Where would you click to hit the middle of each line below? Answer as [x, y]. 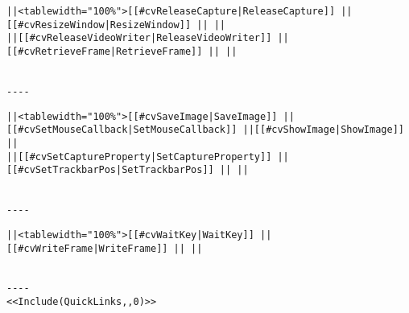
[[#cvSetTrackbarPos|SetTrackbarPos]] [110, 170]
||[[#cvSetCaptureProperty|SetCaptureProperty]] [139, 156]
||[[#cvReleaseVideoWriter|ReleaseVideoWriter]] [139, 38]
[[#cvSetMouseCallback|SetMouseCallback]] [122, 130]
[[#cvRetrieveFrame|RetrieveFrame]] [105, 51]
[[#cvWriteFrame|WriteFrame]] [87, 248]
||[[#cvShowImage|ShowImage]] [323, 130]
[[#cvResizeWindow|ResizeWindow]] [99, 25]
